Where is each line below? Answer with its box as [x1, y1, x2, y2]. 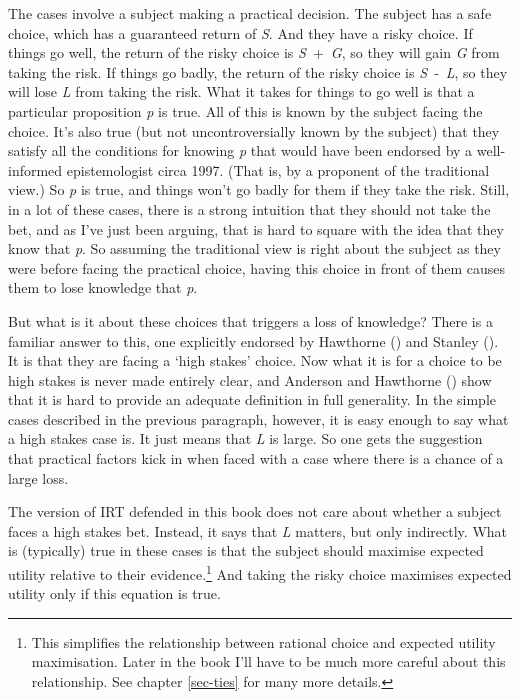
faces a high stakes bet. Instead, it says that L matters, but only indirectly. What [8, 520, 508, 541]
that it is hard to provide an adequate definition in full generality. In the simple [8, 389, 496, 410]
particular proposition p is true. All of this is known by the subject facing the [8, 100, 483, 121]
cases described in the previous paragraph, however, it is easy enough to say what [8, 408, 509, 429]
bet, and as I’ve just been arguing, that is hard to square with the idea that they [8, 218, 504, 239]
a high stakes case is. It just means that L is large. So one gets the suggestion [8, 428, 483, 449]
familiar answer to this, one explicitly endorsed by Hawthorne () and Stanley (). [8, 330, 499, 351]
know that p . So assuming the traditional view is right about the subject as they [8, 238, 501, 259]
